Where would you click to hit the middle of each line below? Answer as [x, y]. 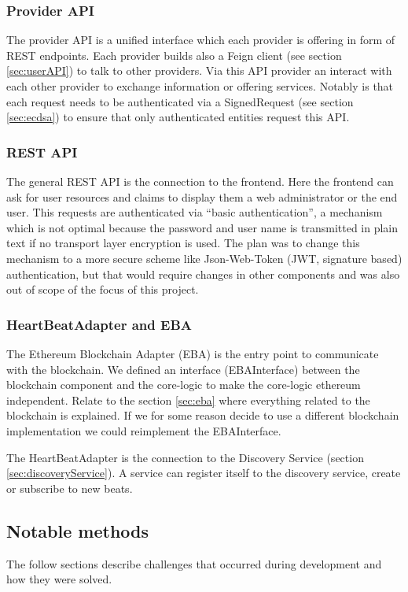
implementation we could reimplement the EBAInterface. [144, 430]
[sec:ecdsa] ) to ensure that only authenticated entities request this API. [178, 117]
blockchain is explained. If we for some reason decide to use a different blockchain [203, 415]
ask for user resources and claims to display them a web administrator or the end [202, 196]
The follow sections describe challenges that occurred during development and [194, 563]
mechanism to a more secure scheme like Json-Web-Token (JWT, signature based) [204, 258]
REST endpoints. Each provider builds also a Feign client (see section [174, 55]
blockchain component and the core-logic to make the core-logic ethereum [184, 385]
